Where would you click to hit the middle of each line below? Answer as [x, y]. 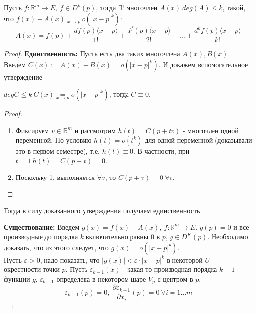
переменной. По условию [54, 140]
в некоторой [185, 259]
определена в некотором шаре [101, 279]
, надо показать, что [70, 259]
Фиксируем [32, 130]
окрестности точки [32, 269]
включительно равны [117, 237]
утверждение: [24, 76]
